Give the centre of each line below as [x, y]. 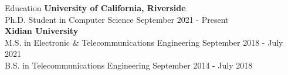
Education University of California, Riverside [95, 8]
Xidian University [42, 31]
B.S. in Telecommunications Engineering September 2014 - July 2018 [129, 65]
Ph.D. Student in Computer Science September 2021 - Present [117, 19]
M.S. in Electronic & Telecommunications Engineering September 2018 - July [144, 42]
